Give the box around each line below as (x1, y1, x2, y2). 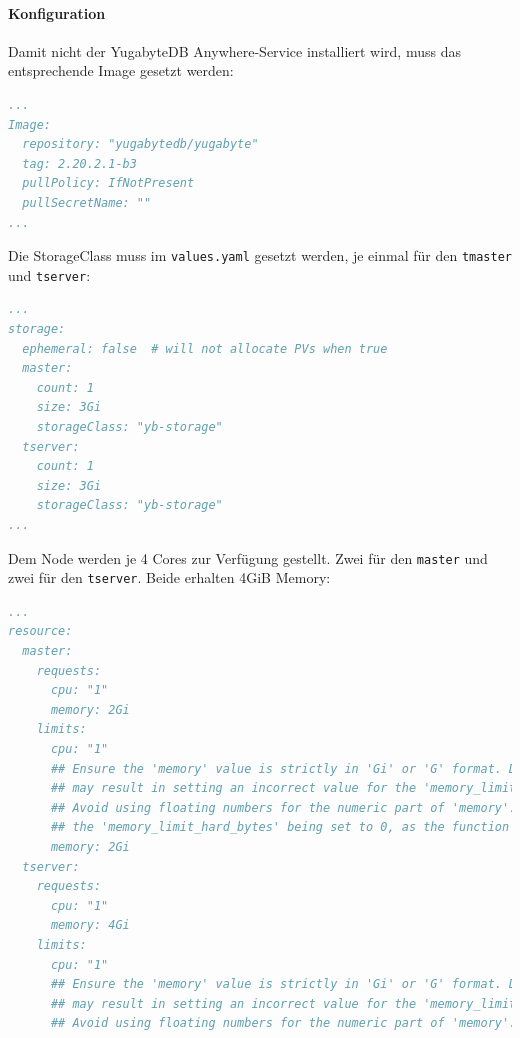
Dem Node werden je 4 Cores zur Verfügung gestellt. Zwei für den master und (8, 547, 488, 568)
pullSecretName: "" (22, 195, 152, 210)
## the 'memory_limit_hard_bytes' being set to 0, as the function (50, 820, 510, 835)
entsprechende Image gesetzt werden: (8, 60, 234, 81)
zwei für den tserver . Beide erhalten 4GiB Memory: (8, 567, 331, 588)
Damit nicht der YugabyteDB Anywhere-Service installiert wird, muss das (8, 40, 461, 61)
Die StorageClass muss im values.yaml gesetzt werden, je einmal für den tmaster (8, 245, 513, 266)
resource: (8, 624, 73, 639)
